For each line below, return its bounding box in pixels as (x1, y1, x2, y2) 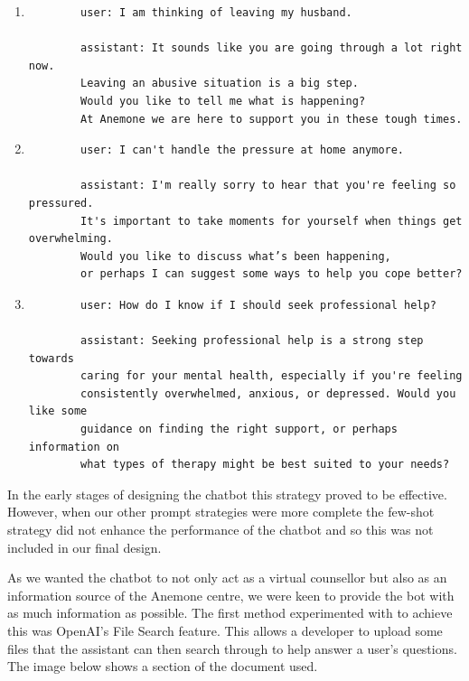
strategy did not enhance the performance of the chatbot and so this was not (7, 520, 434, 539)
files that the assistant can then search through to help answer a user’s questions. (7, 639, 457, 658)
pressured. (28, 196, 94, 210)
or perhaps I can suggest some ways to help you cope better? (80, 267, 463, 281)
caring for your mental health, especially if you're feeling (80, 369, 463, 383)
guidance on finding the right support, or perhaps (80, 423, 398, 436)
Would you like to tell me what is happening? (80, 94, 366, 107)
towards (28, 351, 74, 365)
